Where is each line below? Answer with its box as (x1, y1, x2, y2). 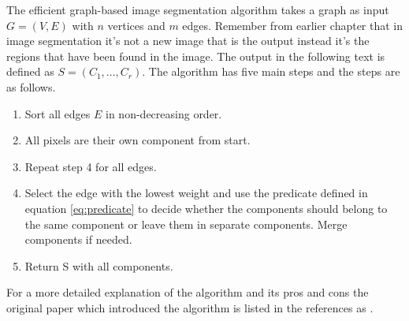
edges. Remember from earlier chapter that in (182, 17, 403, 33)
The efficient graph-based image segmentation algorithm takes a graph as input (6, 2, 389, 17)
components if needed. (24, 231, 132, 248)
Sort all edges (24, 105, 91, 121)
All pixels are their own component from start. (24, 132, 251, 148)
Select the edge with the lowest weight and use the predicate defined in (24, 185, 368, 201)
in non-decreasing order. (106, 105, 222, 121)
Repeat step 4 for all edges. (24, 158, 157, 174)
